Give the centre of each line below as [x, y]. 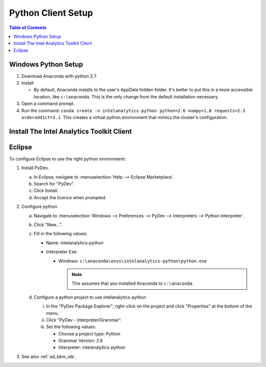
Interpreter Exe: [62, 252]
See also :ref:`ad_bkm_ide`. [49, 356]
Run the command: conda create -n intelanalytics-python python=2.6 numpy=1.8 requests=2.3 [133, 110]
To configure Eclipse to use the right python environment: [67, 159]
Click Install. [46, 191]
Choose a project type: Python [89, 334]
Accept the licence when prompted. [70, 197]
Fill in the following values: [61, 234]
